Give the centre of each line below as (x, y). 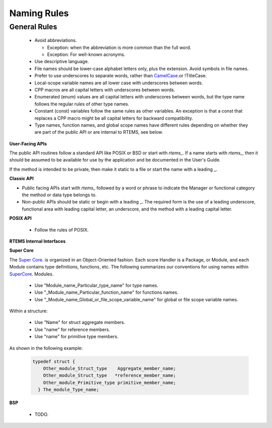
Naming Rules (39, 13)
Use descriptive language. (62, 62)
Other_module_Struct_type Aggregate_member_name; (110, 369)
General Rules (33, 27)
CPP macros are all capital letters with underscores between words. (105, 90)
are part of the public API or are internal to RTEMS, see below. (99, 132)
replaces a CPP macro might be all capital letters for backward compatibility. (114, 118)
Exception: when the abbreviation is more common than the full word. (119, 47)
